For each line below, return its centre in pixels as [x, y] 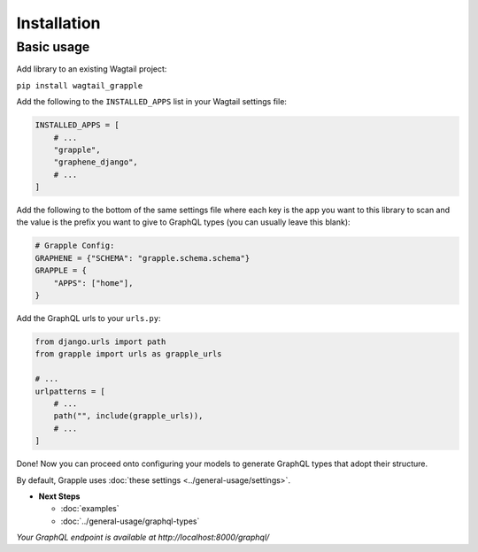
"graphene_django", [96, 162]
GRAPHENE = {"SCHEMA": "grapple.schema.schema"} [143, 258]
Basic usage [53, 47]
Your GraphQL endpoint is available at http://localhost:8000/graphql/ [143, 537]
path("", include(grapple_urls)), [128, 416]
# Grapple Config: [75, 246]
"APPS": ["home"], [93, 283]
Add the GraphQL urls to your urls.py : [89, 318]
